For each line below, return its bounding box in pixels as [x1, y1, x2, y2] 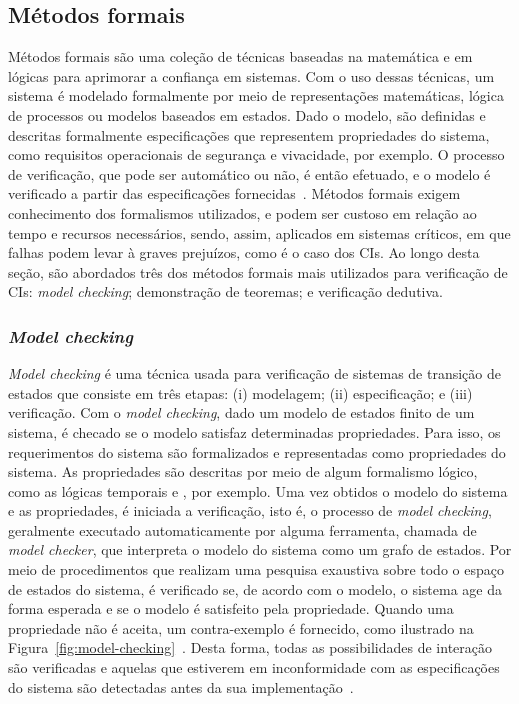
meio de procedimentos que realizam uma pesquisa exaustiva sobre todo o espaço [8, 559, 504, 580]
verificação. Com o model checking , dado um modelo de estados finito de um [8, 402, 475, 423]
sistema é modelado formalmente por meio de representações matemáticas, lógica [8, 85, 504, 106]
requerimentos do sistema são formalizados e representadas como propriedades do [8, 441, 506, 462]
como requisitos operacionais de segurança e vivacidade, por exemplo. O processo [8, 144, 505, 165]
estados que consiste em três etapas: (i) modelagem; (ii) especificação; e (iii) [8, 382, 473, 403]
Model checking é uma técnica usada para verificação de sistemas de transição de [8, 363, 501, 384]
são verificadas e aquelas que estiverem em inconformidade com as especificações [8, 657, 500, 678]
